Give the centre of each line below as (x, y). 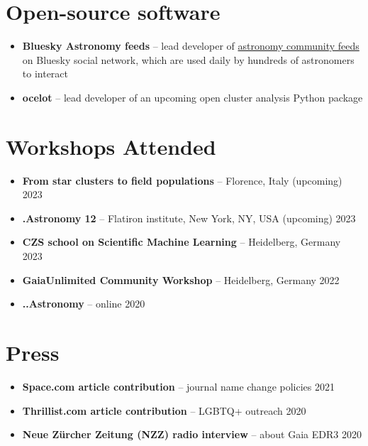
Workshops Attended (111, 146)
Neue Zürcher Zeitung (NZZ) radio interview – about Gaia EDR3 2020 (192, 434)
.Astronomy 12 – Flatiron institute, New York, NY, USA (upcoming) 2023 (189, 218)
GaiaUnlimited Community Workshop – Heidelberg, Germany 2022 (181, 279)
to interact (45, 74)
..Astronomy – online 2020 (84, 304)
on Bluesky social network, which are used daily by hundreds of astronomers (188, 59)
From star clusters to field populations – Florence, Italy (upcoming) (182, 180)
